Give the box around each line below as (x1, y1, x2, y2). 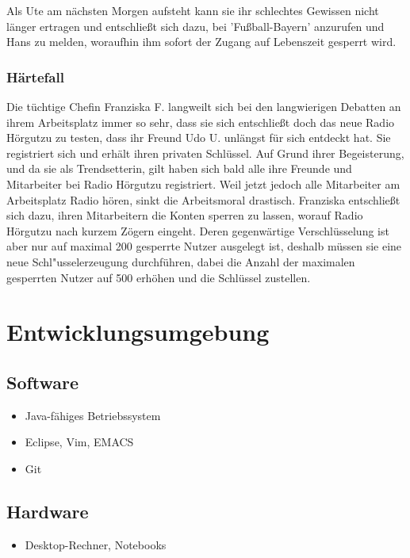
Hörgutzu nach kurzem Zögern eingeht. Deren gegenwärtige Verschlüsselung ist (6, 222, 389, 239)
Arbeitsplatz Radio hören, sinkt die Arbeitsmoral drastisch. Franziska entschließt (6, 191, 400, 208)
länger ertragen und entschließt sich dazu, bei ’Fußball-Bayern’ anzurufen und (6, 17, 385, 34)
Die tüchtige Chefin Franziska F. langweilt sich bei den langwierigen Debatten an (6, 98, 401, 114)
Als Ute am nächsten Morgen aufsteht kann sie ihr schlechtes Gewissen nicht (6, 2, 379, 18)
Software (6, 369, 79, 394)
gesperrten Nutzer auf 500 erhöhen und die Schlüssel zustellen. (6, 269, 311, 285)
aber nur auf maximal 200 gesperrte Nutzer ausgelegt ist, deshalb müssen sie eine (6, 238, 402, 254)
